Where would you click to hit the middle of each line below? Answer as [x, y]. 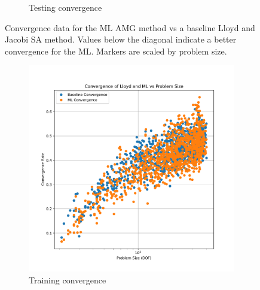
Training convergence [68, 280]
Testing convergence [65, 7]
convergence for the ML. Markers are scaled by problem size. [116, 51]
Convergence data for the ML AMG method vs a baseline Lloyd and [130, 27]
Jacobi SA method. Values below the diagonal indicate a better [121, 39]
